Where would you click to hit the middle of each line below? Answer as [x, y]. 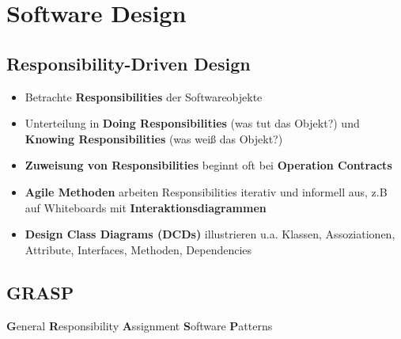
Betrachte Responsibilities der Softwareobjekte [144, 96]
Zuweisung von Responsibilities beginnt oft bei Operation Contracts [208, 165]
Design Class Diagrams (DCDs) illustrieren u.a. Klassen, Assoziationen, [210, 234]
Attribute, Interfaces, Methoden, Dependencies [138, 249]
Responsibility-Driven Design [129, 63]
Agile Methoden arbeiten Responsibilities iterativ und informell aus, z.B [206, 191]
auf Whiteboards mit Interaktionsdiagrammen [146, 207]
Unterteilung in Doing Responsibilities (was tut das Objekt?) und [192, 123]
